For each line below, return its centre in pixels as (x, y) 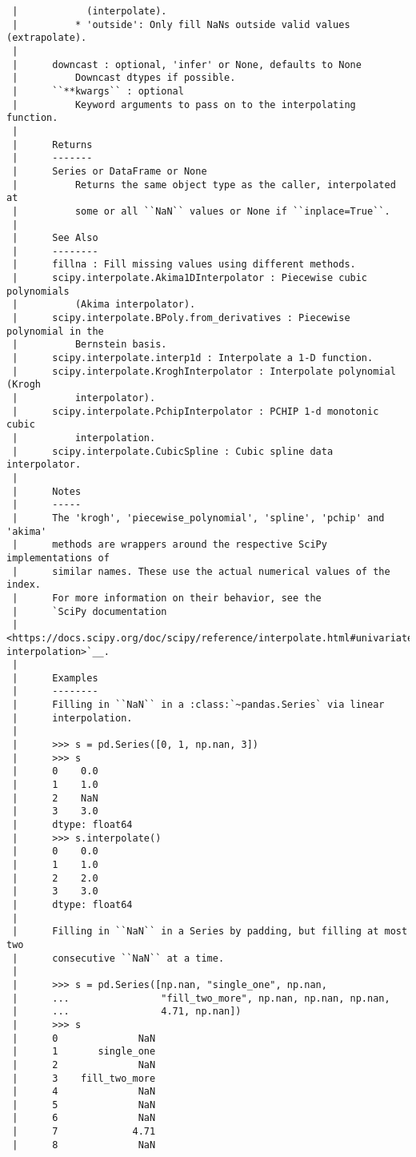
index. (24, 585)
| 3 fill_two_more (84, 1078)
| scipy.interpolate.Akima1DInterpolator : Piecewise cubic (190, 278)
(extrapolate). (47, 38)
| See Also (55, 238)
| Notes (47, 491)
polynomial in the (55, 331)
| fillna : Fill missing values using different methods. (184, 265)
